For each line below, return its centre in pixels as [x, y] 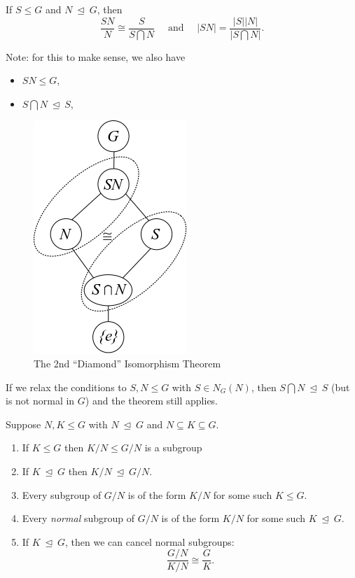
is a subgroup [173, 447]
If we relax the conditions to [66, 387]
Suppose [23, 424]
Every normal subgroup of [78, 518]
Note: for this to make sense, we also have [96, 56]
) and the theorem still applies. [152, 401]
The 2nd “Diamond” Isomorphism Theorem [127, 364]
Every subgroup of [62, 494]
